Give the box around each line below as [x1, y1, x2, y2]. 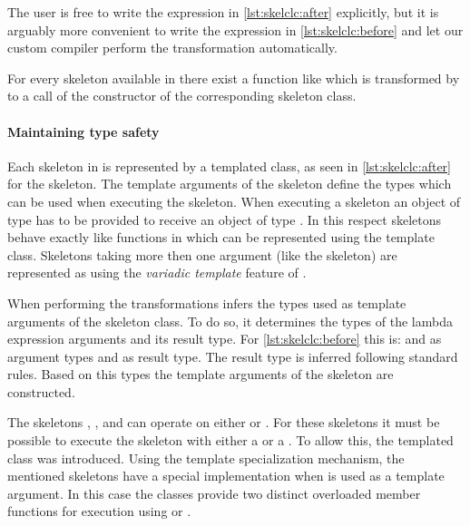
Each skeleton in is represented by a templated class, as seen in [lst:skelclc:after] [7, 156, 451, 175]
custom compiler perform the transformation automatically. [7, 38, 338, 57]
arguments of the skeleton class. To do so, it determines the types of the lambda [7, 311, 453, 330]
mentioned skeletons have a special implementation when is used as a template [7, 466, 445, 485]
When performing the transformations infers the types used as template [7, 293, 406, 312]
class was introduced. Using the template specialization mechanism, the [7, 448, 405, 467]
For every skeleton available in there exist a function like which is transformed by [7, 68, 460, 87]
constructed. [7, 382, 75, 401]
